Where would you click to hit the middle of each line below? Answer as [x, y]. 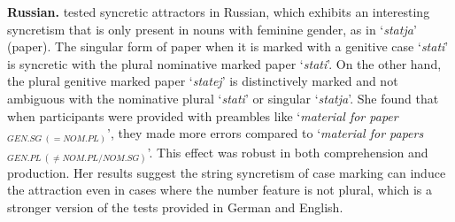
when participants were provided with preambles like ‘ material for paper [203, 115]
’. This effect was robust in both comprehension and [288, 152]
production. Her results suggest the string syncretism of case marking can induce [227, 172]
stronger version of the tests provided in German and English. [175, 207]
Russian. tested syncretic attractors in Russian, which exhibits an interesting [219, 11]
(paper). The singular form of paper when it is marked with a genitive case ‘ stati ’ [228, 46]
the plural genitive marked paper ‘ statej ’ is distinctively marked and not [203, 81]
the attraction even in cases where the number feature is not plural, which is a [220, 190]
